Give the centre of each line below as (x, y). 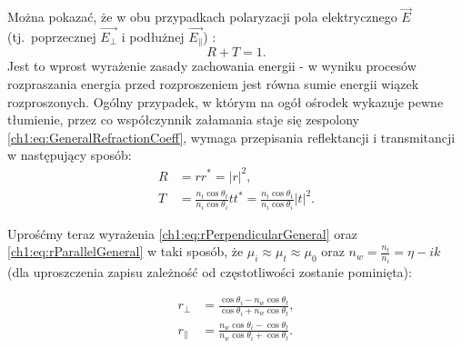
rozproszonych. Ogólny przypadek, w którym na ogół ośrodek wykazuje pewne (226, 101)
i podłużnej (153, 37)
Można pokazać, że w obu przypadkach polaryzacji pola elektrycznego (202, 17)
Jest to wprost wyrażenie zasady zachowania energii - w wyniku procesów (212, 66)
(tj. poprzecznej (52, 37)
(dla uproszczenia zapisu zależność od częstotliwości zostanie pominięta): (210, 271)
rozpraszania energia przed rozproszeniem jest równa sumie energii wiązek (213, 84)
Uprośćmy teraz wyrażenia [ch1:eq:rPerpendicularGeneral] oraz (182, 233)
